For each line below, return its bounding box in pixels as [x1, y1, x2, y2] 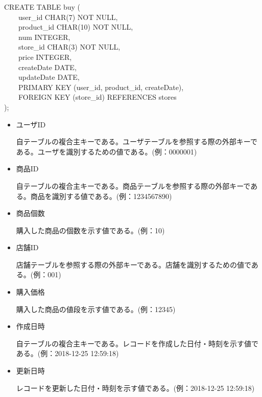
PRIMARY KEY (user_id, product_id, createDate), [18, 81, 184, 92]
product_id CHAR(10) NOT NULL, [18, 21, 133, 32]
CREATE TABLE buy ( [4, 2, 80, 12]
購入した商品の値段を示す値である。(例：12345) [16, 303, 176, 314]
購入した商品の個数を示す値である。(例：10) [16, 225, 165, 235]
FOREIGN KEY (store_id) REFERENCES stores [18, 92, 177, 102]
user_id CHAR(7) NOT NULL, [18, 11, 118, 22]
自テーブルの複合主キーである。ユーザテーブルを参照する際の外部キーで [16, 136, 258, 147]
